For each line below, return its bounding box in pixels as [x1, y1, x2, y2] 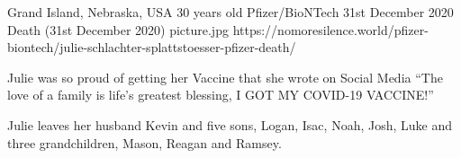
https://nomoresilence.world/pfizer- [232, 20, 429, 39]
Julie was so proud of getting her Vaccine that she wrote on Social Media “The [7, 67, 443, 86]
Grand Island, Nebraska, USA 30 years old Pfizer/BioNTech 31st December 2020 [7, 3, 454, 21]
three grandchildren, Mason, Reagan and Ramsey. [7, 133, 282, 152]
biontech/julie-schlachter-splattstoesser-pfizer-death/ [7, 38, 296, 57]
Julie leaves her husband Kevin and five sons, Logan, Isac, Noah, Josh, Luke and [7, 115, 453, 134]
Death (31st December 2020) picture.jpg [7, 20, 229, 39]
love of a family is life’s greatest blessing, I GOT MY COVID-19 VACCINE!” [7, 85, 434, 104]
